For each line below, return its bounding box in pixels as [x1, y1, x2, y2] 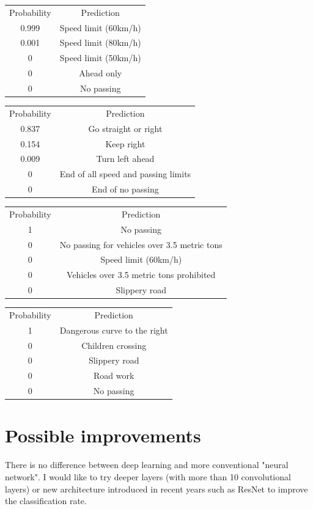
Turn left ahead [96, 152, 155, 165]
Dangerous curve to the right [59, 323, 168, 336]
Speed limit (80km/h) [59, 36, 141, 49]
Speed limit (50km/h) [59, 51, 141, 64]
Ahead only [79, 67, 122, 79]
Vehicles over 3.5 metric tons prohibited [67, 268, 216, 281]
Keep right [105, 137, 145, 150]
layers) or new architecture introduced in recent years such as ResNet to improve [5, 482, 308, 495]
